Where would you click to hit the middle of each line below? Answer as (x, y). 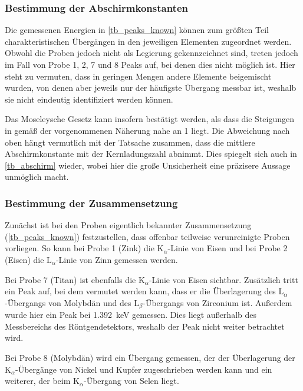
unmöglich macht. (37, 177)
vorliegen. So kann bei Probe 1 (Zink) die (80, 248)
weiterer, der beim (38, 381)
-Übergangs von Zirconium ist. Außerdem (218, 302)
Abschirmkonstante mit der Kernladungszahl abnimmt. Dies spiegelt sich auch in (151, 154)
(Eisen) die (24, 259)
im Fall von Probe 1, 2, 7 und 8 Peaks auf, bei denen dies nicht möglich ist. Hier (150, 64)
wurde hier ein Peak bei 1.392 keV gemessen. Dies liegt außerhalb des (131, 315)
